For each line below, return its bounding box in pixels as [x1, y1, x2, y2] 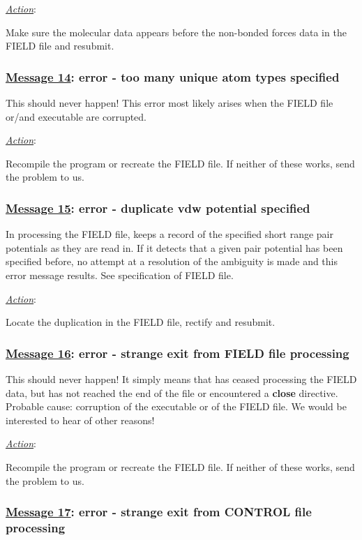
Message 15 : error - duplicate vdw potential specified [6, 199, 310, 216]
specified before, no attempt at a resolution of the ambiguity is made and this [6, 254, 338, 269]
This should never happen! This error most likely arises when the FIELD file [6, 96, 333, 110]
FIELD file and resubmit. [6, 38, 114, 53]
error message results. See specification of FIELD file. [6, 267, 234, 282]
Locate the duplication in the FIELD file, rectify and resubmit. [6, 315, 276, 329]
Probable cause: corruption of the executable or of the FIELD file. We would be [6, 399, 347, 414]
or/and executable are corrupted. [6, 109, 147, 123]
